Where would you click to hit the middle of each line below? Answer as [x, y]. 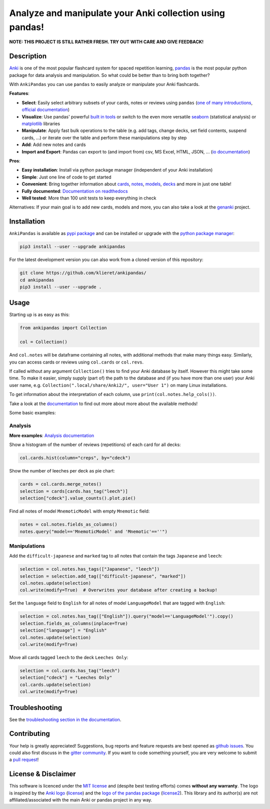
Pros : [15, 160]
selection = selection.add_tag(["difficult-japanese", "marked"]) [103, 576]
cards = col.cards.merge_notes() [61, 484]
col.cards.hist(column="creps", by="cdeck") [75, 458]
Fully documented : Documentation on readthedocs [75, 191]
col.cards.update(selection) [55, 684]
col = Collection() [43, 342]
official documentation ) [46, 109]
